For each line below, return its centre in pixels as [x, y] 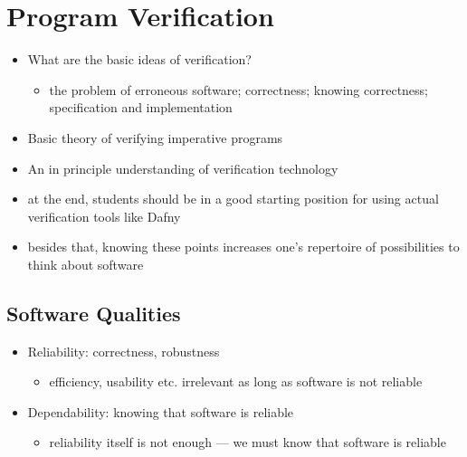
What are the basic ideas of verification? [139, 59]
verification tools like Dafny [104, 216]
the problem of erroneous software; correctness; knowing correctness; [238, 89]
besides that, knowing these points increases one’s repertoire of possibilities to [243, 247]
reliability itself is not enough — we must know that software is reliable [248, 442]
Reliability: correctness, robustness [124, 351]
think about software [86, 264]
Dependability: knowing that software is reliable [161, 411]
